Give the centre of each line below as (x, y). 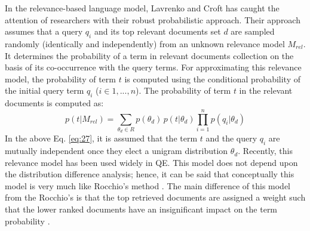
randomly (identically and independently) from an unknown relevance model (145, 43)
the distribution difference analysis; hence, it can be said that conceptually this (150, 174)
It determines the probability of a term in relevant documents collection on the (149, 55)
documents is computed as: (54, 103)
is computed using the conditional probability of (213, 78)
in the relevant (266, 90)
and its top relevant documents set (157, 31)
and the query (231, 138)
